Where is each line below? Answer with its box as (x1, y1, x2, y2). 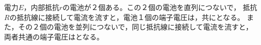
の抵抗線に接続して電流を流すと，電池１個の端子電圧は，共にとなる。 (9, 11, 245, 22)
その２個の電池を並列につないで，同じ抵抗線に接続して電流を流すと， (18, 21, 253, 32)
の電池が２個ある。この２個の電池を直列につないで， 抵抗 (62, 2, 257, 12)
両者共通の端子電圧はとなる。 (4, 31, 104, 41)
